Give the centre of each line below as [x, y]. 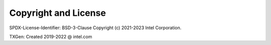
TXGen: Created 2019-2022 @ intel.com [51, 37]
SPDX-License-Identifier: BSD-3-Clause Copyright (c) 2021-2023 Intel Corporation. [95, 28]
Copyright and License [58, 13]
